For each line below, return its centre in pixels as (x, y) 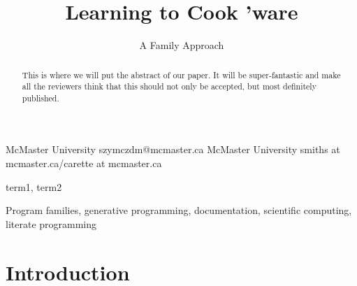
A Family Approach (182, 45)
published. (41, 98)
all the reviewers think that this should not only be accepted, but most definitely (169, 86)
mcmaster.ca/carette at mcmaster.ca (84, 163)
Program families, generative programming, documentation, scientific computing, (179, 210)
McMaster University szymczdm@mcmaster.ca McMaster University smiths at (173, 149)
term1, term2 (34, 186)
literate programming (51, 223)
